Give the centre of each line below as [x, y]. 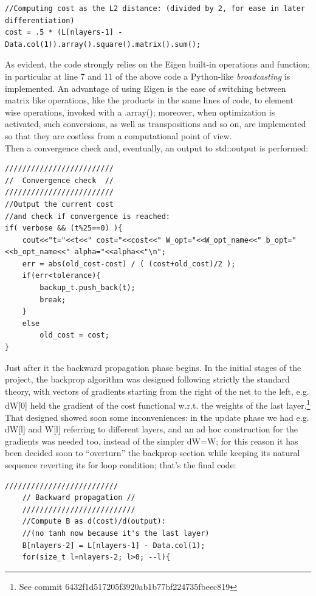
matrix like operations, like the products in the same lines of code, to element [149, 100]
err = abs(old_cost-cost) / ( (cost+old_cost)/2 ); [129, 264]
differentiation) [40, 20]
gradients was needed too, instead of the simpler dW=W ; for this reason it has [152, 441]
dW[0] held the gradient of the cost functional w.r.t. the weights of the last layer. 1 [158, 404]
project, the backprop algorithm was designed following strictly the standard [147, 379]
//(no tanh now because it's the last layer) [116, 533]
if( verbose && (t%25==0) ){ [64, 228]
